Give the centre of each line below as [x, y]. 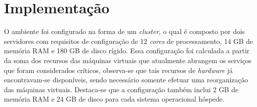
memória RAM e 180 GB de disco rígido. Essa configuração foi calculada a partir [127, 51]
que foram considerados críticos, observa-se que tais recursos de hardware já [118, 70]
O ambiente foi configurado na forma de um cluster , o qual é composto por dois [125, 31]
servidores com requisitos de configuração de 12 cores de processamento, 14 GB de [128, 41]
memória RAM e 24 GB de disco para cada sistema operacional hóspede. [114, 99]
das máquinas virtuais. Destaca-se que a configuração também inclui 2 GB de [121, 89]
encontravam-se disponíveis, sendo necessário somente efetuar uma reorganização [126, 80]
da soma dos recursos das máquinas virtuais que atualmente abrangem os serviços [128, 60]
